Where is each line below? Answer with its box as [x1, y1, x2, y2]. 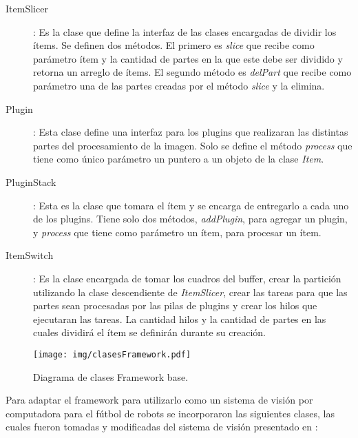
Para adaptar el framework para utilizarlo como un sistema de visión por [6, 393, 313, 407]
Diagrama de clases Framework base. [33, 369, 189, 384]
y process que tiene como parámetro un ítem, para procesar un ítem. [33, 225, 322, 239]
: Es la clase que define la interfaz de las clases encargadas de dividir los [33, 24, 337, 39]
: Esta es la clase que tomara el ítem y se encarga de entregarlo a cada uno [33, 198, 349, 212]
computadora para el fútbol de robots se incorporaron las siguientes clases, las [6, 406, 335, 420]
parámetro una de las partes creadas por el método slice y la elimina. [33, 78, 325, 92]
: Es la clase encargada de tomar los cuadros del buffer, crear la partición [33, 271, 341, 285]
